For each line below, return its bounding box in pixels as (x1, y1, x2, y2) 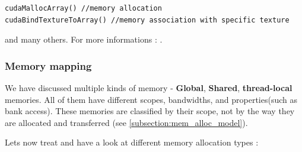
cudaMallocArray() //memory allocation (5, 4, 162, 12)
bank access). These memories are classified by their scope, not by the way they (5, 105, 295, 117)
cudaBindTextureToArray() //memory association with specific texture (5, 15, 290, 24)
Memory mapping (5, 58, 92, 73)
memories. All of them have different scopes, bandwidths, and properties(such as (5, 93, 298, 105)
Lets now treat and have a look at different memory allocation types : (5, 136, 259, 148)
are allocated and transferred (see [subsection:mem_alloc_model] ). (5, 116, 248, 128)
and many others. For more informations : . (5, 33, 163, 46)
